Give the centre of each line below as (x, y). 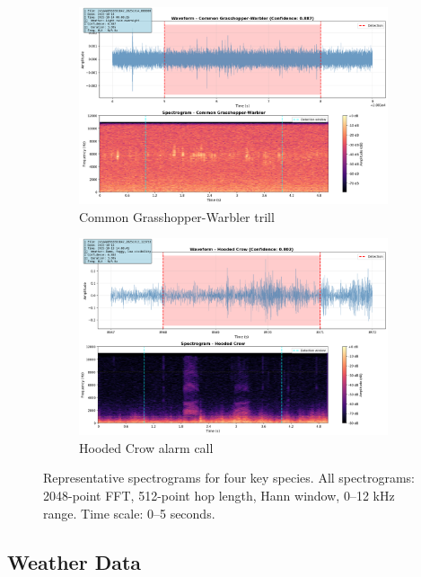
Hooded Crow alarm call (146, 447)
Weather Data (75, 561)
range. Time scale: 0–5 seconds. (129, 513)
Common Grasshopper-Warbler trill (177, 216)
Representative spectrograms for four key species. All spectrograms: (229, 478)
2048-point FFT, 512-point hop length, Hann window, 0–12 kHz (219, 496)
